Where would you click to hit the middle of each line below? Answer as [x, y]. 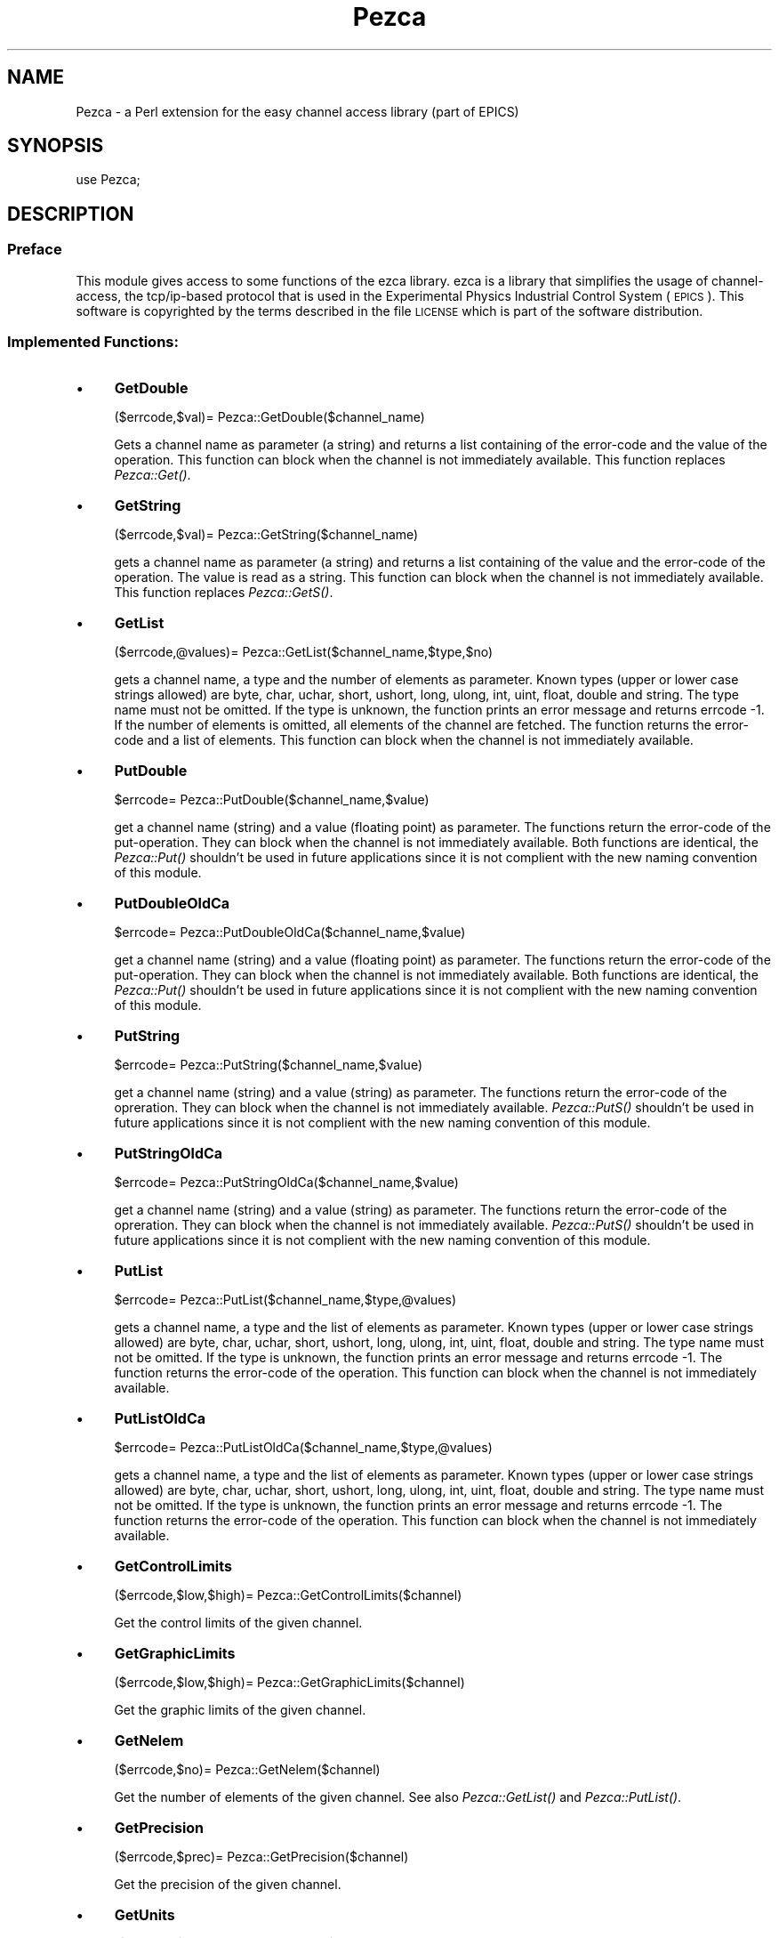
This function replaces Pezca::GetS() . [224, 593]
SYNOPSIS [56, 146]
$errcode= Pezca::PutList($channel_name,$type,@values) [285, 1300]
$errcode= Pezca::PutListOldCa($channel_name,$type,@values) [303, 1448]
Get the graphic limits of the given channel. [240, 1710]
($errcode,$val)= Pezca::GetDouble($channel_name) [269, 417]
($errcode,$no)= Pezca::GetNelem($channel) [247, 1770]
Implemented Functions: [93, 342]
